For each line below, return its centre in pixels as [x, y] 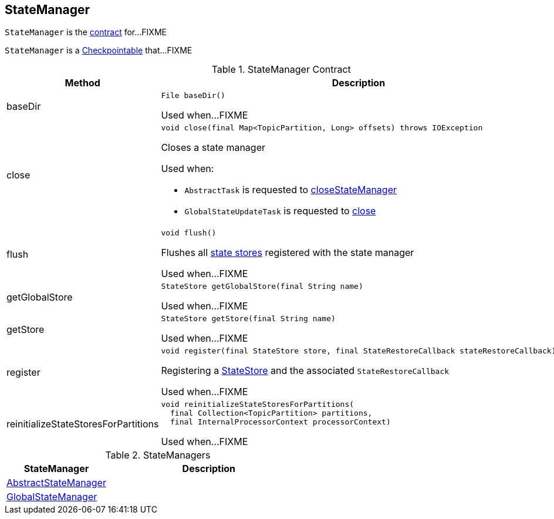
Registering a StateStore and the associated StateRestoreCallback [305, 371]
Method [82, 83]
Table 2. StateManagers [158, 455]
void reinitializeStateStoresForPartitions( [258, 405]
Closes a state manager [213, 148]
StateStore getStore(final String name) [248, 319]
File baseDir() [193, 96]
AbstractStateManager [56, 483]
